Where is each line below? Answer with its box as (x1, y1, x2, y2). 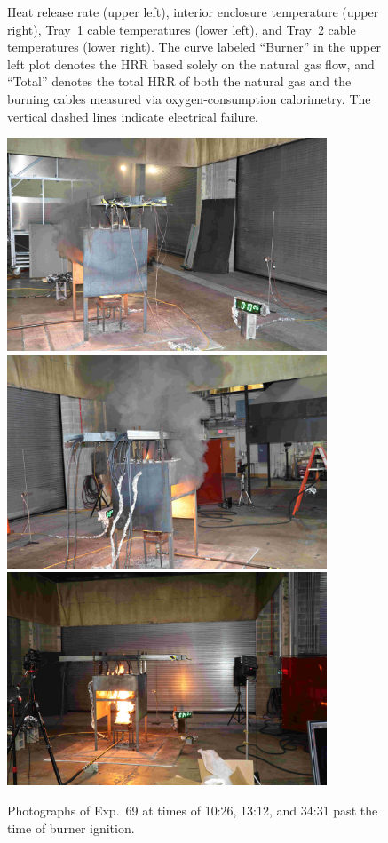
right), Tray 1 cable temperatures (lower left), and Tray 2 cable (7, 20, 356, 38)
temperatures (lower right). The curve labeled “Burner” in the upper (7, 37, 381, 56)
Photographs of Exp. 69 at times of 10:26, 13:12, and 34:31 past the (7, 800, 378, 819)
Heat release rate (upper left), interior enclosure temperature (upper (7, 3, 379, 20)
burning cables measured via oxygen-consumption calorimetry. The (7, 89, 371, 107)
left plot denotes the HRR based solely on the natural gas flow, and (7, 54, 375, 73)
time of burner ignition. (7, 818, 135, 837)
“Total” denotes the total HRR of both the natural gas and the (7, 72, 352, 91)
